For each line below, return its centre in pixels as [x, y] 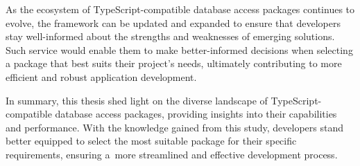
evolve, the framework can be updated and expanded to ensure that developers [173, 22]
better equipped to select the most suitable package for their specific [151, 141]
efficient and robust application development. [101, 76]
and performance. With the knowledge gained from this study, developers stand [175, 127]
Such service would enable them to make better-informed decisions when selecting [179, 49]
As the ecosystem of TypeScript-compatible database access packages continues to [180, 9]
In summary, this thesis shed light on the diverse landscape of [137, 100]
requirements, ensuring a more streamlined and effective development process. [172, 154]
